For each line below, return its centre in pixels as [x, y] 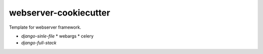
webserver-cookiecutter [60, 13]
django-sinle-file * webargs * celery [57, 36]
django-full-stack [39, 43]
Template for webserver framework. [45, 27]
